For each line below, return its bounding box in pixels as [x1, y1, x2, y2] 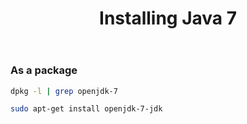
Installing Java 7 [99, 7, 237, 30]
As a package [10, 63, 78, 77]
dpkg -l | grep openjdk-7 [10, 86, 118, 96]
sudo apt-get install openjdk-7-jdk [10, 104, 163, 114]
